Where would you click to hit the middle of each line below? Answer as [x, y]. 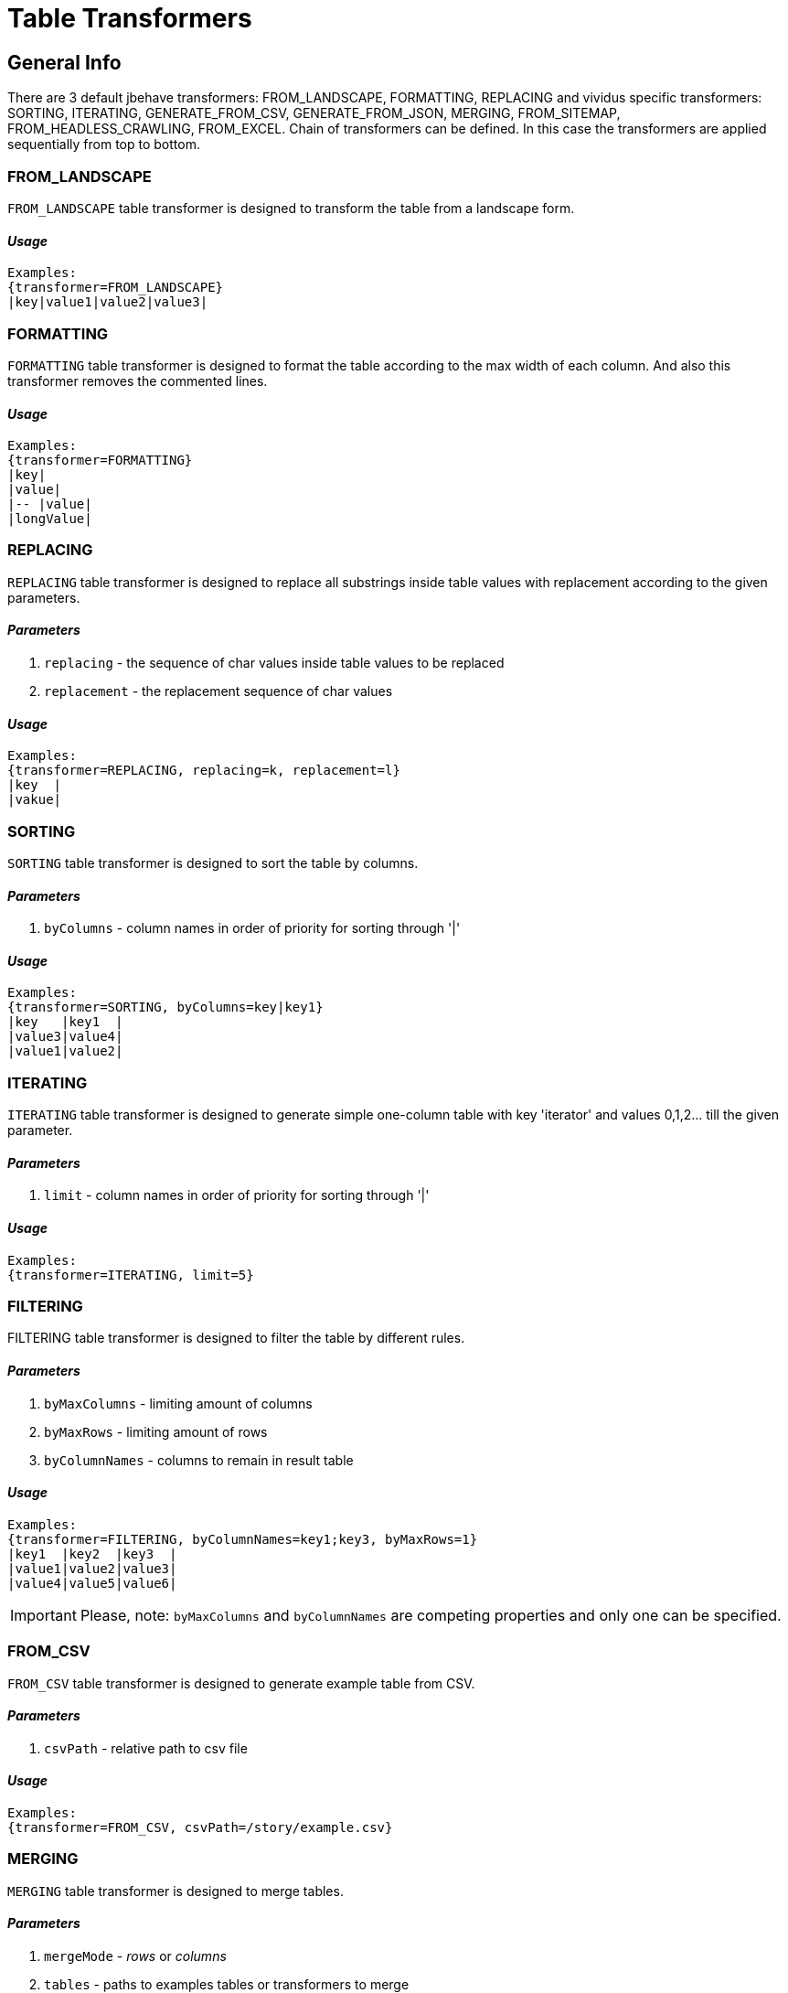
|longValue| [50, 519]
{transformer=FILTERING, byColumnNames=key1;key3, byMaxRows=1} [243, 1539]
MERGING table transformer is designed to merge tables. [176, 1891]
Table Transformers [130, 18]
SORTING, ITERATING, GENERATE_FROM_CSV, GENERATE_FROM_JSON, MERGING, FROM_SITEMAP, [314, 113]
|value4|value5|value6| [92, 1583]
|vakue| [35, 800]
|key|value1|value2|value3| [108, 302]
